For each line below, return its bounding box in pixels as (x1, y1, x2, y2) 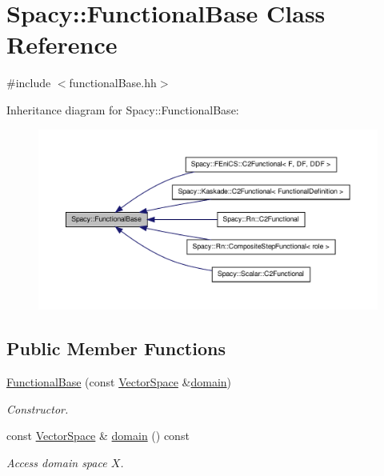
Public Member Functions (6, 336, 226, 361)
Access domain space (6, 454, 107, 470)
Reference (6, 28, 118, 61)
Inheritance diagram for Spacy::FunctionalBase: (6, 101, 239, 118)
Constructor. (6, 400, 69, 417)
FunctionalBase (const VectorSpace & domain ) (6, 373, 232, 390)
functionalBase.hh (69, 74, 157, 91)
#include (6, 74, 51, 91)
